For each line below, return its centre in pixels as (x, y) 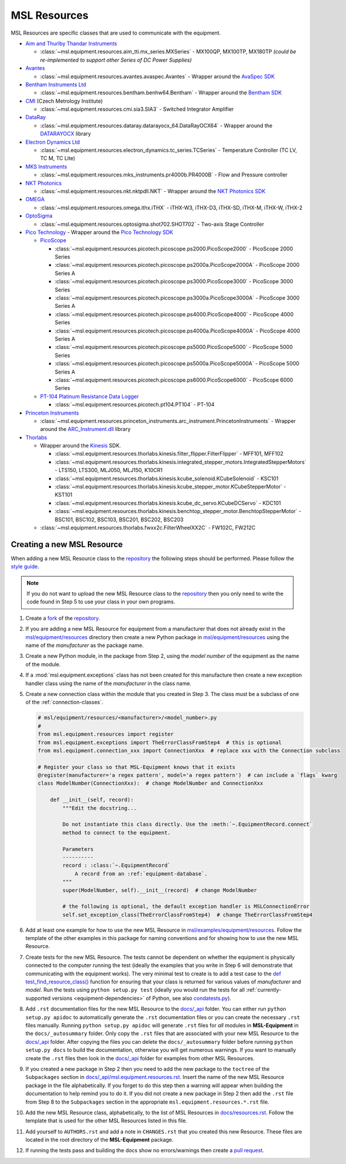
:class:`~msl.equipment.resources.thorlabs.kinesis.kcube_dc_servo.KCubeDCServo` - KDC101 (168, 503)
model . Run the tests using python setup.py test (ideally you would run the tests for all (135, 990)
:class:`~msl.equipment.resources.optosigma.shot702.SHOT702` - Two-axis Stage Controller (152, 224)
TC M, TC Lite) (58, 158)
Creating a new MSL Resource (67, 544)
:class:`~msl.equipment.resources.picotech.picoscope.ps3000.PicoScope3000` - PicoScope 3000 (174, 281)
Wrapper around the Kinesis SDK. (80, 446)
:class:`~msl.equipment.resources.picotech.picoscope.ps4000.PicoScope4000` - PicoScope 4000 (174, 314)
